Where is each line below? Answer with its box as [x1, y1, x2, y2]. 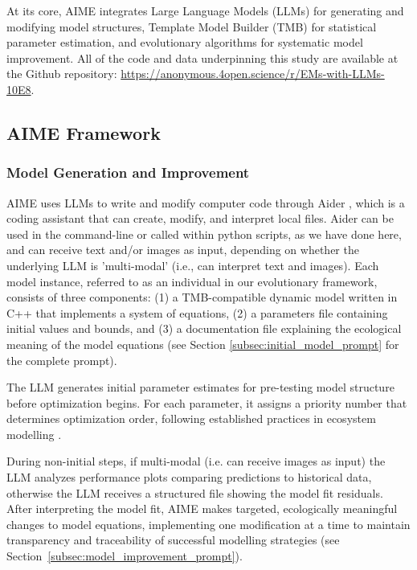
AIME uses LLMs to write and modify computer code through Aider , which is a [6, 194, 405, 211]
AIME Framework [6, 120, 161, 145]
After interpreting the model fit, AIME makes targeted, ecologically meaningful [6, 500, 398, 517]
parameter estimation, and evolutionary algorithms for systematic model [6, 34, 363, 51]
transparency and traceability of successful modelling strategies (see [6, 531, 340, 548]
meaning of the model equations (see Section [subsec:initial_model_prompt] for [6, 335, 399, 352]
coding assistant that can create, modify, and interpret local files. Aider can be [6, 210, 394, 227]
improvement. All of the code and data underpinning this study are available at [6, 49, 399, 66]
